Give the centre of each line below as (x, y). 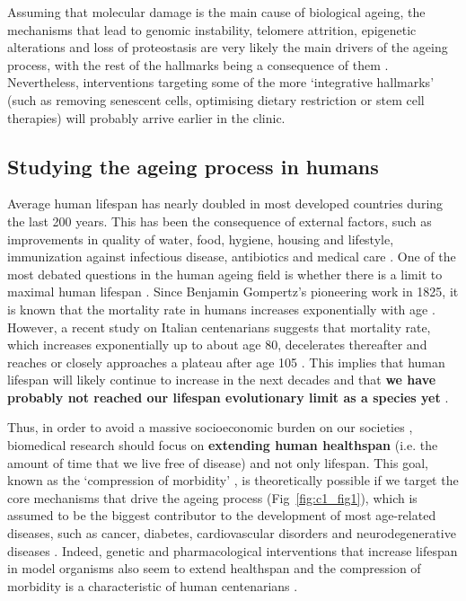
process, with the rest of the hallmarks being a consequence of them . (198, 64)
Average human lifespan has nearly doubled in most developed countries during (225, 203)
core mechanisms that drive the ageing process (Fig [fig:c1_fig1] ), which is (212, 497)
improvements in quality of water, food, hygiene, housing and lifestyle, (201, 239)
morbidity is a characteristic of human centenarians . (153, 585)
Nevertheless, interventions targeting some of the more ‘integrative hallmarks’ (221, 82)
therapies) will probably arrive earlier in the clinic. (146, 117)
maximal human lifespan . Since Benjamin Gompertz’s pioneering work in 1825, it (233, 292)
